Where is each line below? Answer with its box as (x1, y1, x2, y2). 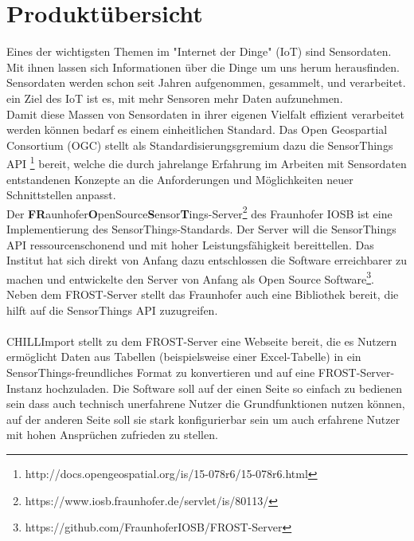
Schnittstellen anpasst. (6, 186, 116, 203)
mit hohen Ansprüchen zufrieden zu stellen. (6, 426, 218, 443)
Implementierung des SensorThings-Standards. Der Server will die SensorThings (6, 220, 396, 237)
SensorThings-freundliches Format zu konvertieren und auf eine (6, 363, 315, 380)
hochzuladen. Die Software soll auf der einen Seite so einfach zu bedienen (45, 379, 403, 396)
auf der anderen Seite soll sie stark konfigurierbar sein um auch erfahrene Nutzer (6, 410, 400, 427)
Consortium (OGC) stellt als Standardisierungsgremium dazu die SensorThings (6, 136, 393, 153)
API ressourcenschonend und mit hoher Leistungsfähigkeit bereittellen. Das (6, 236, 374, 253)
